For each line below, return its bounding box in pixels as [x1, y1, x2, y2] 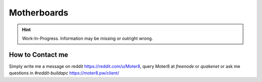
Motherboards [9, 7, 68, 18]
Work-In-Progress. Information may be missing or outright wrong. [22, 35, 153, 41]
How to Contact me [9, 50, 68, 59]
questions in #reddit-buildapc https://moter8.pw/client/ [9, 70, 119, 76]
